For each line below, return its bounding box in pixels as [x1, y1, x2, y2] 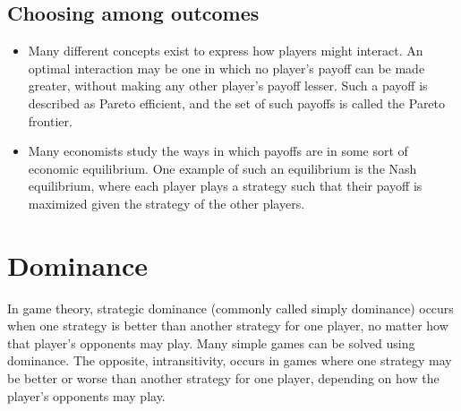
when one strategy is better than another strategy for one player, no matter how [7, 316, 448, 335]
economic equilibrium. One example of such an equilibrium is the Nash [28, 158, 417, 177]
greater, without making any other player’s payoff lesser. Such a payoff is [28, 76, 428, 95]
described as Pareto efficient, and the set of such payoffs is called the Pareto [28, 93, 446, 112]
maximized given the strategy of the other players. [28, 193, 305, 212]
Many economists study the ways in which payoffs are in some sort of [28, 141, 408, 160]
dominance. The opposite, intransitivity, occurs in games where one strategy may [7, 351, 452, 370]
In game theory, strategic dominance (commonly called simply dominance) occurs [7, 298, 454, 317]
